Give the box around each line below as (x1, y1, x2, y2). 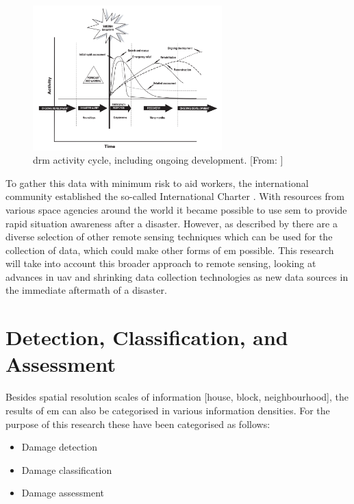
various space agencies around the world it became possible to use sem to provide (5, 202, 347, 216)
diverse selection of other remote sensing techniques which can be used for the (5, 229, 333, 244)
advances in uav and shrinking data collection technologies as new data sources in (5, 269, 349, 283)
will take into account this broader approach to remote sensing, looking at (5, 256, 316, 270)
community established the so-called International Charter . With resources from (5, 189, 344, 203)
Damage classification (21, 462, 112, 477)
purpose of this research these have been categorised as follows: (5, 416, 270, 431)
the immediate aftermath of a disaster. (5, 283, 167, 297)
